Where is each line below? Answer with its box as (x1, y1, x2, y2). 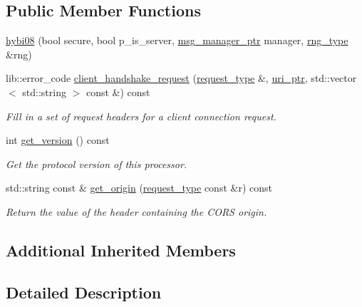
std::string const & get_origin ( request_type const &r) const (6, 180, 272, 195)
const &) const (86, 84, 150, 99)
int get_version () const (6, 132, 110, 147)
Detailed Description (6, 281, 162, 303)
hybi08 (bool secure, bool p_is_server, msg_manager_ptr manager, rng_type (6, 33, 348, 48)
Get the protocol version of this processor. (6, 156, 187, 171)
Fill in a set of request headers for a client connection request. (6, 108, 276, 123)
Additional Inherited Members (6, 239, 236, 261)
